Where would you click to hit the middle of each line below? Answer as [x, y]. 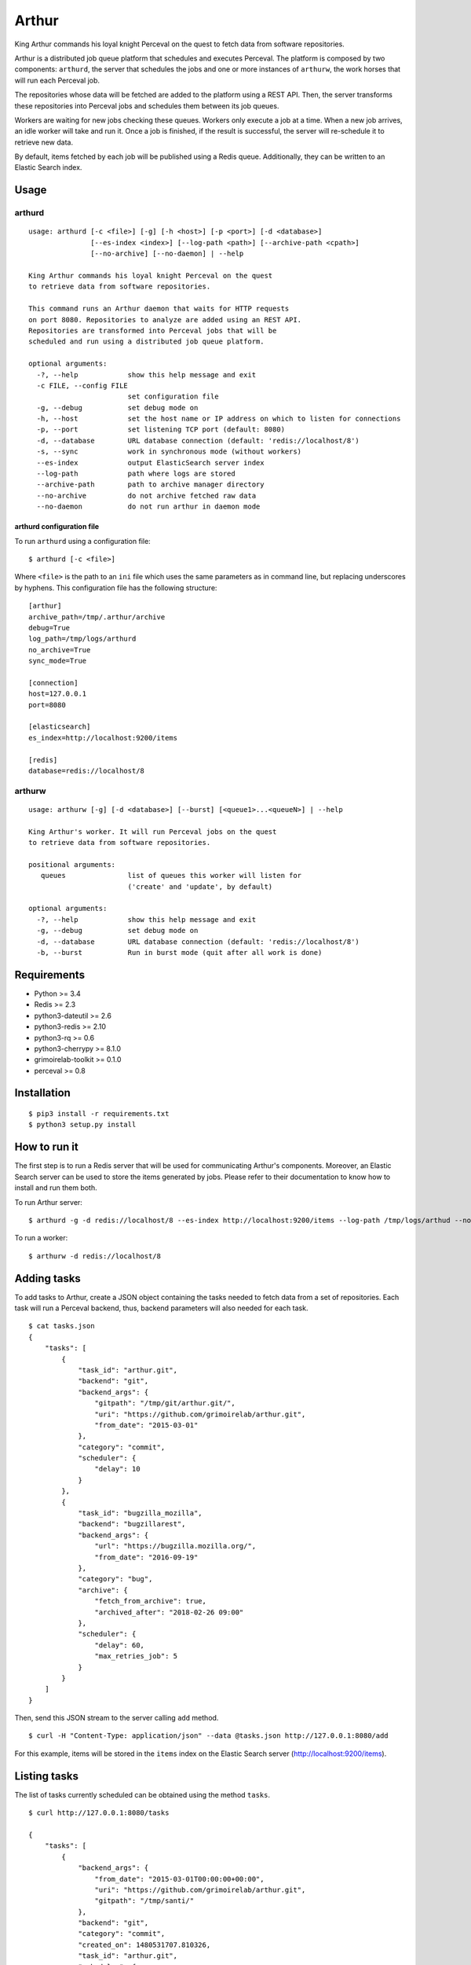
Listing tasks [46, 1776]
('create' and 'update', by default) [200, 887]
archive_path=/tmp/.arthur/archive [97, 617]
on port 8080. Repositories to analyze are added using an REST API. [165, 320]
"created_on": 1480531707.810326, [144, 1945]
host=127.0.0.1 [58, 694]
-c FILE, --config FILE [82, 386]
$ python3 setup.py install [82, 1125]
